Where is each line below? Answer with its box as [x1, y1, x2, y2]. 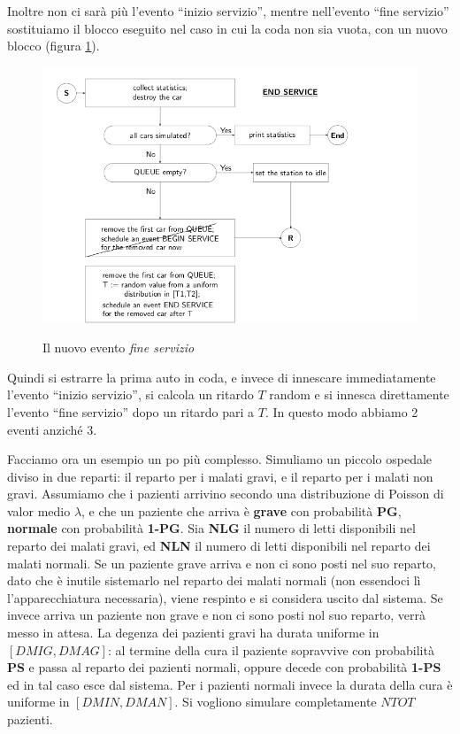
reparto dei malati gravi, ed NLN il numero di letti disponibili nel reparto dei [7, 537, 431, 555]
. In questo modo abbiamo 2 [264, 402, 418, 421]
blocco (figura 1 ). [7, 36, 100, 55]
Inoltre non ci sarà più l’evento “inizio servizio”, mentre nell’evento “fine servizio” [7, 2, 449, 19]
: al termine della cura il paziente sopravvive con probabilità [107, 640, 434, 659]
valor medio [7, 501, 71, 520]
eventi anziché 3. [7, 420, 97, 438]
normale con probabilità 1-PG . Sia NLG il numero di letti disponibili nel [7, 519, 416, 537]
